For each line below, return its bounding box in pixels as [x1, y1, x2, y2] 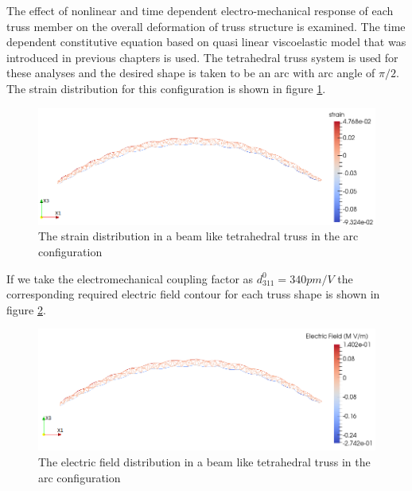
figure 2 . [6, 301, 46, 318]
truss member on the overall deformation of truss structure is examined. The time [6, 18, 406, 34]
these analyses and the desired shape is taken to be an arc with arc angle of [6, 64, 375, 81]
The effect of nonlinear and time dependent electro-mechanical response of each [6, 2, 394, 18]
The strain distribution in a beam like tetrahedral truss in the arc [38, 228, 359, 244]
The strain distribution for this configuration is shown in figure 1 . [6, 80, 326, 96]
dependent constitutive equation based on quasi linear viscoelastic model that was [6, 33, 406, 50]
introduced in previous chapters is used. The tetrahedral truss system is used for [6, 49, 398, 65]
